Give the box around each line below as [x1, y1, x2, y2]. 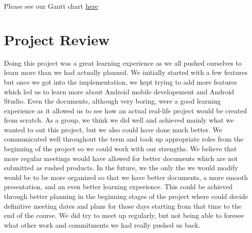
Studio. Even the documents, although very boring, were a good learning [4, 96, 221, 106]
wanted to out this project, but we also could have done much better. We [4, 124, 222, 134]
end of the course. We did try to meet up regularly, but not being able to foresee [4, 210, 244, 220]
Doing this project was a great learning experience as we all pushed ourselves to [4, 57, 242, 68]
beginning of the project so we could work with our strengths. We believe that [4, 143, 237, 154]
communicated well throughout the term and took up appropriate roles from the [4, 134, 244, 144]
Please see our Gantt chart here [4, 1, 98, 11]
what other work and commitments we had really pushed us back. [4, 219, 200, 230]
